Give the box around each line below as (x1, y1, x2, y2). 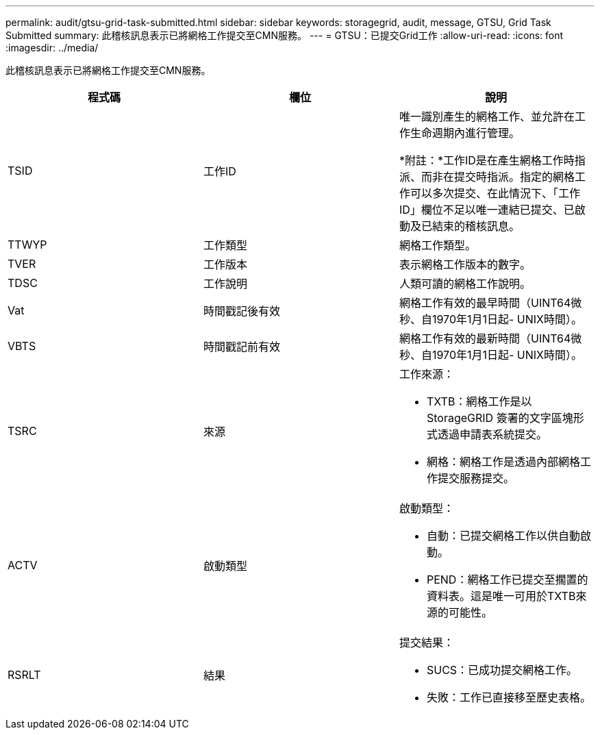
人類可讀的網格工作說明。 (399, 277, 531, 290)
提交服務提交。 (437, 471, 514, 485)
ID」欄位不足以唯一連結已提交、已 (399, 203, 575, 216)
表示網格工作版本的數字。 (399, 258, 531, 271)
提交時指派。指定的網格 (453, 170, 575, 184)
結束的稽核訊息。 (432, 219, 520, 233)
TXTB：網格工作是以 (426, 395, 532, 408)
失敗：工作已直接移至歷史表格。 (426, 690, 591, 704)
